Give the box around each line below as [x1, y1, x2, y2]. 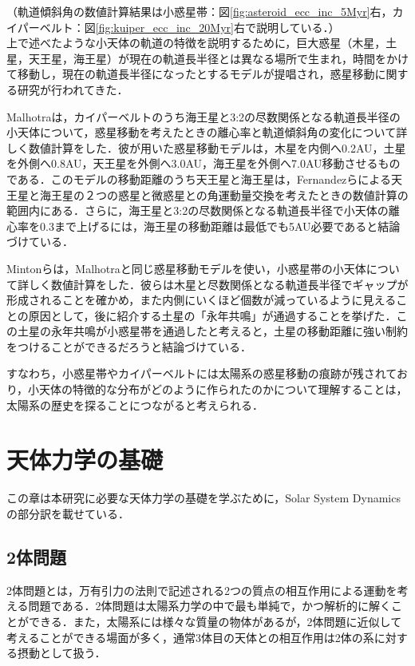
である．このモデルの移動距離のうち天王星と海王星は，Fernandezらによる [6, 170, 391, 187]
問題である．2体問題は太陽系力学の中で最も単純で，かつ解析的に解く [28, 597, 391, 614]
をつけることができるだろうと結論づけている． [6, 338, 251, 355]
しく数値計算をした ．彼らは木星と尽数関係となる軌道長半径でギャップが [28, 276, 409, 292]
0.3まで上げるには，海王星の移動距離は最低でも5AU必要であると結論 [39, 217, 401, 234]
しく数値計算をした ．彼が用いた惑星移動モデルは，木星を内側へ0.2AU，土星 [6, 139, 406, 156]
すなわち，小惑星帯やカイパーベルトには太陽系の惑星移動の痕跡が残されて [6, 365, 397, 382]
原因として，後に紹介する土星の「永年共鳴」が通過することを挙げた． [28, 307, 397, 323]
